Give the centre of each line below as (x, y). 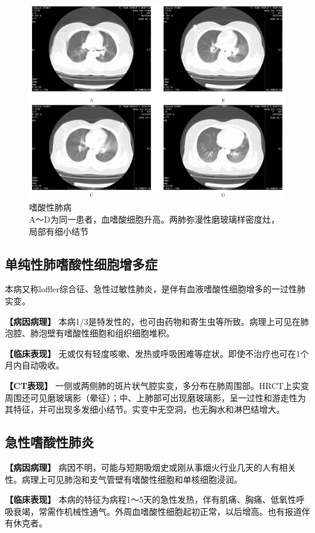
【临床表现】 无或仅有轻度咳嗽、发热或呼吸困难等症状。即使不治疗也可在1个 (157, 353)
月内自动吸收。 (35, 365)
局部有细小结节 (59, 231)
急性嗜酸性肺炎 (49, 442)
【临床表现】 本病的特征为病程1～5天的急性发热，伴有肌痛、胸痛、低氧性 (151, 499)
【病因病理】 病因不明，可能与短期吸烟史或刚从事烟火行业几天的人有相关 (151, 467)
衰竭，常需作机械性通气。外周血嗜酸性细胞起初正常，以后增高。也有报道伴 (161, 511)
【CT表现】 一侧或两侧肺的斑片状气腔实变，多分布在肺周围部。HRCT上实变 (157, 385)
